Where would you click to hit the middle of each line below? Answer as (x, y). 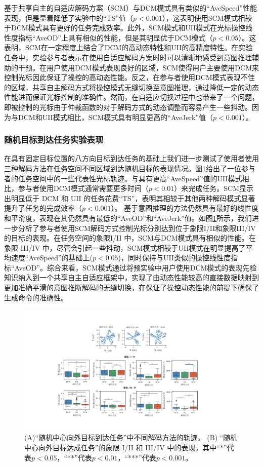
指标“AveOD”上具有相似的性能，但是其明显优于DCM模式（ (115, 37)
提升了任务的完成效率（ (43, 208)
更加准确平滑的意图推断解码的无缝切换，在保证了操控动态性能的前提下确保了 (131, 287)
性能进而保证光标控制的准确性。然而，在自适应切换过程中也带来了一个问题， (131, 97)
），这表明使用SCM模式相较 (207, 17)
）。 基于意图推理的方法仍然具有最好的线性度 (185, 208)
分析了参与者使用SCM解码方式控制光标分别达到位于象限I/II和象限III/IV (137, 228)
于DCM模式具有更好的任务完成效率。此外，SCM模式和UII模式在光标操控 (125, 28)
